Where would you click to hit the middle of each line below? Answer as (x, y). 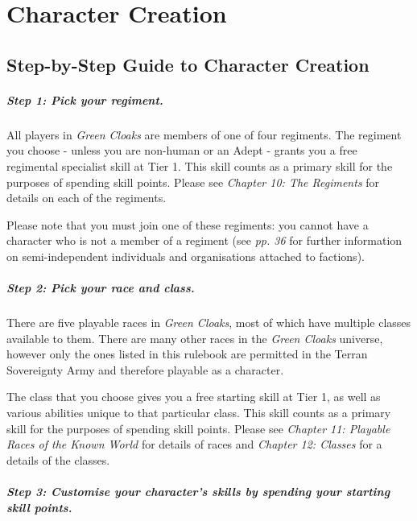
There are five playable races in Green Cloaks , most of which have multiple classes (209, 323)
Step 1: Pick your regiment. (85, 99)
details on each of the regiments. (87, 198)
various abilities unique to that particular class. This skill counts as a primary (199, 412)
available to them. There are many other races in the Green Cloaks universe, (195, 338)
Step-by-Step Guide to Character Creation (188, 64)
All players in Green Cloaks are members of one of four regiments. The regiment (204, 134)
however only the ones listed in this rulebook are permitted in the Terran (187, 354)
